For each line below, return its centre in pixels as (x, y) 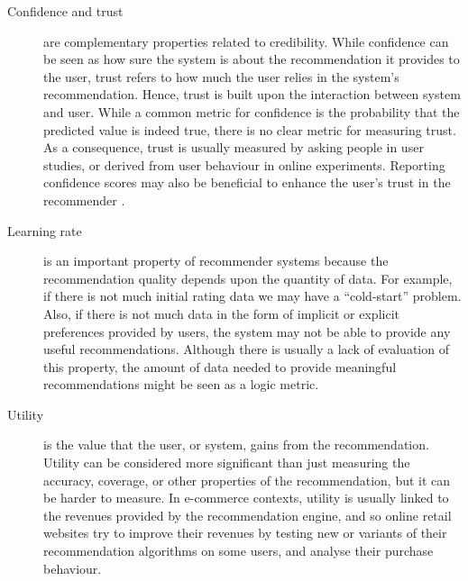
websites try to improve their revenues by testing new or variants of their (245, 533)
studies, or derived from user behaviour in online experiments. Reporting (244, 164)
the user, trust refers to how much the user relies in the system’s (221, 76)
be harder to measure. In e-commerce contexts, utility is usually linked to (246, 498)
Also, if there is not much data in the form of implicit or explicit (221, 313)
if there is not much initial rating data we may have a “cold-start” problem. (252, 296)
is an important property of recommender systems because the (216, 261)
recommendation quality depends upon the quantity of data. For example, (248, 278)
